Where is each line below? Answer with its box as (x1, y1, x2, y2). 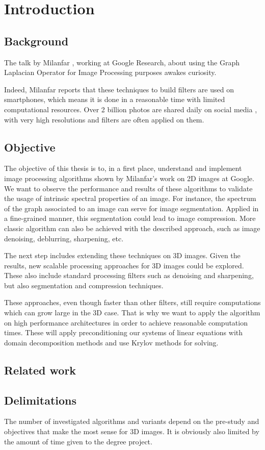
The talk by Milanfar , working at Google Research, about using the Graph (4, 57, 240, 67)
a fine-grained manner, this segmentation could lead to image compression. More (4, 213, 256, 223)
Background (4, 33, 69, 48)
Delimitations (4, 392, 77, 408)
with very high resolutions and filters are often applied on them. (4, 114, 204, 124)
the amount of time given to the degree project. (4, 436, 152, 446)
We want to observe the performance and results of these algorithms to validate (4, 183, 253, 193)
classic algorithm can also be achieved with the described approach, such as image (4, 222, 260, 233)
